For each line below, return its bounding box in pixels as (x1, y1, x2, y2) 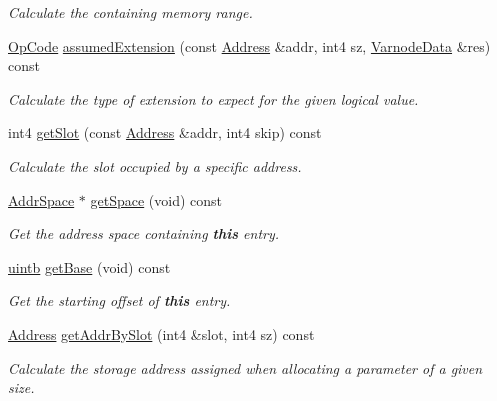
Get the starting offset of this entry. (8, 290, 231, 311)
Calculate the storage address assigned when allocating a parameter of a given (8, 357, 483, 378)
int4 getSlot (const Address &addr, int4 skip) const (8, 122, 322, 143)
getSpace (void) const (90, 189, 223, 210)
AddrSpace (8, 189, 75, 210)
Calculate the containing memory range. (8, 2, 253, 22)
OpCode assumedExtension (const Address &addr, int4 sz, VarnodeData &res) (8, 35, 491, 56)
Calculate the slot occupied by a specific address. (8, 155, 302, 176)
